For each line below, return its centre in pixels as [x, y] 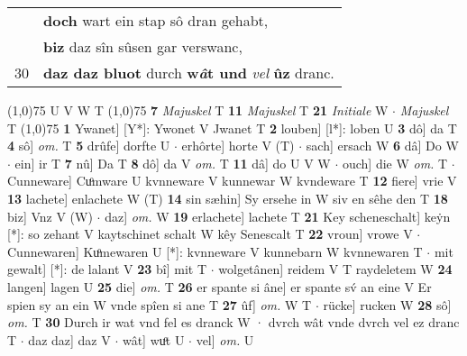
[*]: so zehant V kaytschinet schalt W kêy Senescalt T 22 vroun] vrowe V [210, 234]
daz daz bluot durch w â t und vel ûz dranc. [189, 73]
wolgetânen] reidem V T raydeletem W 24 [335, 269]
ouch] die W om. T [395, 163]
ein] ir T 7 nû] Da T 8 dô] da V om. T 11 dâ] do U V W [173, 163]
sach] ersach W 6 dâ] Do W [382, 146]
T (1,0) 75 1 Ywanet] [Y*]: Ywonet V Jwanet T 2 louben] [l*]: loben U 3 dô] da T [232, 128]
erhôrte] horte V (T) [238, 146]
